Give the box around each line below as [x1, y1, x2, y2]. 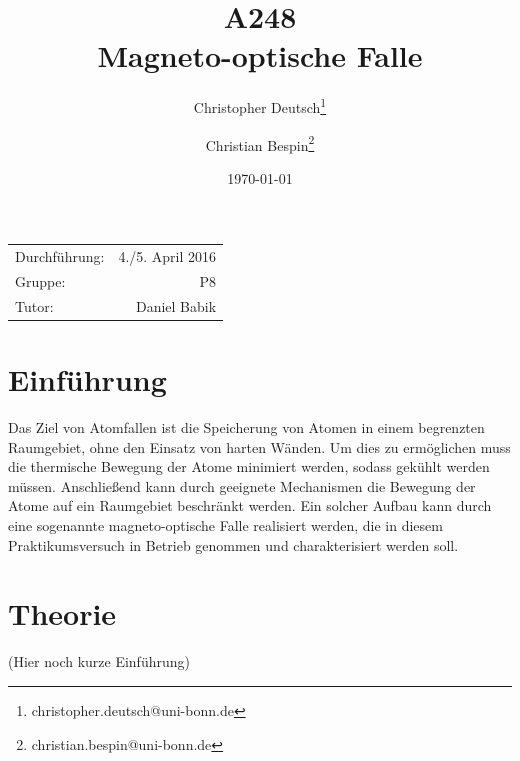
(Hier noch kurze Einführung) [8, 651, 190, 672]
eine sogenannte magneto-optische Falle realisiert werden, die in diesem [8, 515, 443, 536]
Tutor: [15, 295, 54, 316]
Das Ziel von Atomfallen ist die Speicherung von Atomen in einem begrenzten [8, 417, 485, 438]
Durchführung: [15, 246, 105, 267]
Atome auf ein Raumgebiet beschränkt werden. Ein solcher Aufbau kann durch [8, 495, 492, 516]
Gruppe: [15, 271, 66, 291]
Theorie [8, 593, 117, 634]
